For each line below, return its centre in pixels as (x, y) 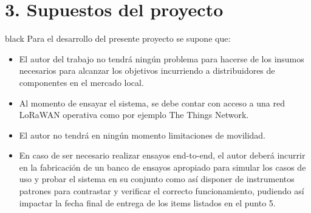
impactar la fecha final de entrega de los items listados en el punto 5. (147, 202)
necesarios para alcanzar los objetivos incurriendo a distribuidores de (147, 70)
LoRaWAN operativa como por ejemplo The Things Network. (134, 115)
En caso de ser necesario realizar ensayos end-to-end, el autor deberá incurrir (162, 155)
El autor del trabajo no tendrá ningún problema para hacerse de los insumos (162, 58)
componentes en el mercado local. (81, 82)
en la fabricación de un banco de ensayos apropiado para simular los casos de (162, 167)
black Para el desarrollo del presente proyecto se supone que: (118, 38)
